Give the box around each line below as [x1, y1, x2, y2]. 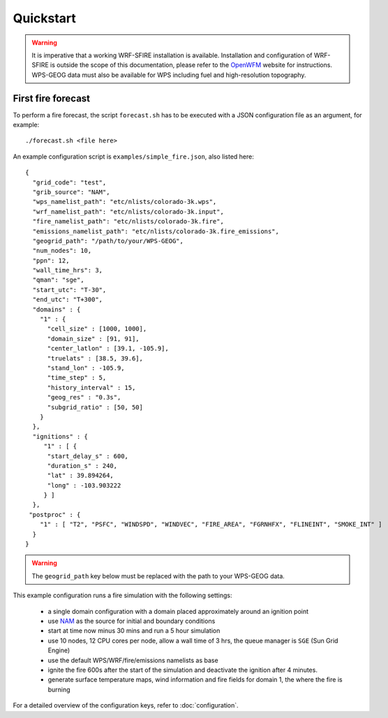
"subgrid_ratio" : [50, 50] [47, 403, 143, 411]
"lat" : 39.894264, [47, 471, 114, 480]
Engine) [47, 646, 70, 654]
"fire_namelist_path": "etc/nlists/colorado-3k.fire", [32, 217, 225, 226]
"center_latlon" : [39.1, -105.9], [47, 344, 169, 353]
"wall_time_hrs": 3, [32, 266, 103, 274]
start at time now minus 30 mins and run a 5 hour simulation [47, 627, 221, 635]
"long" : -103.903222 [47, 481, 121, 489]
